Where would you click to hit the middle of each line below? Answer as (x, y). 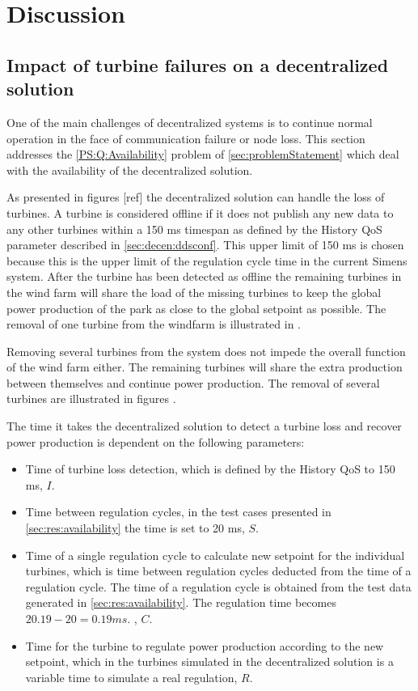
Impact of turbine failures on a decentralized (198, 64)
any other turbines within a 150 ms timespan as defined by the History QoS (194, 229)
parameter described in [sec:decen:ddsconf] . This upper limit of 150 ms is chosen (205, 245)
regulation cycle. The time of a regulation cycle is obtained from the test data (218, 586)
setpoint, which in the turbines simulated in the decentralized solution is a (209, 661)
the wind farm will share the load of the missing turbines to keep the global (194, 292)
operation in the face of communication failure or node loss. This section (186, 138)
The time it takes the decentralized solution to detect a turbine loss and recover (204, 426)
